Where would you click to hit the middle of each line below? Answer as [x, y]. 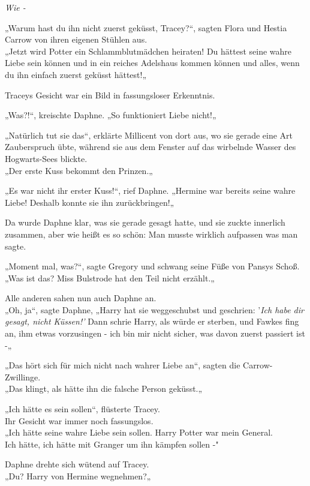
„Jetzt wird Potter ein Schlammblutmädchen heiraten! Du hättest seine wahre [148, 51]
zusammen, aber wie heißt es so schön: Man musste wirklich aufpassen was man [151, 234]
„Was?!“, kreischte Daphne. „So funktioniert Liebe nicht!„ [111, 115]
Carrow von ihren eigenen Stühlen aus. [76, 39]
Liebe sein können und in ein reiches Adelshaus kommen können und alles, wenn [152, 63]
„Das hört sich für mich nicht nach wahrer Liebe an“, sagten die [123, 365]
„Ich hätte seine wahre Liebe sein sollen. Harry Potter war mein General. [139, 432]
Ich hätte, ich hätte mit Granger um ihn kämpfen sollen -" [112, 444]
